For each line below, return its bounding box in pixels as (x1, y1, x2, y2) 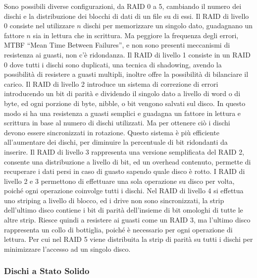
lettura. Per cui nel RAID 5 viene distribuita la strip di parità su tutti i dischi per (4, 234, 253, 244)
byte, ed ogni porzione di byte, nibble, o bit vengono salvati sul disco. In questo (4, 98, 246, 108)
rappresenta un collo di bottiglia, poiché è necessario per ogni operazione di (4, 224, 233, 234)
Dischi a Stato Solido (4, 265, 90, 277)
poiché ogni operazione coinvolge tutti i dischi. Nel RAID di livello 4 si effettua (4, 185, 244, 196)
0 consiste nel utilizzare (4, 20, 75, 31)
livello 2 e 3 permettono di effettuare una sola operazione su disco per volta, (4, 175, 235, 186)
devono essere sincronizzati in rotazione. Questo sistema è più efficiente (4, 127, 219, 137)
